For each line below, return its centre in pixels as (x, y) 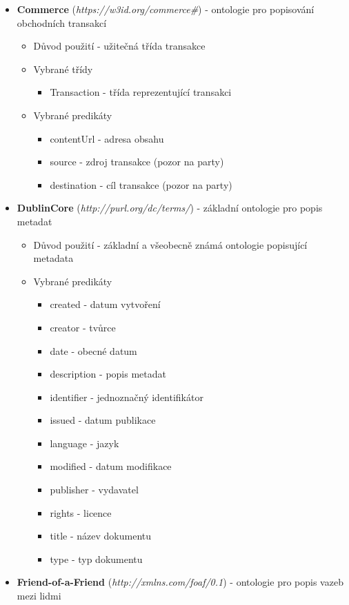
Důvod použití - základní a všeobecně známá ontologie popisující (170, 244)
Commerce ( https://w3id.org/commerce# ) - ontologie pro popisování (166, 9)
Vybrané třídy (63, 69)
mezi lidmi (39, 596)
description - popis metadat (108, 374)
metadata (53, 258)
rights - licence (81, 512)
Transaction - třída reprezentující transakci (141, 92)
